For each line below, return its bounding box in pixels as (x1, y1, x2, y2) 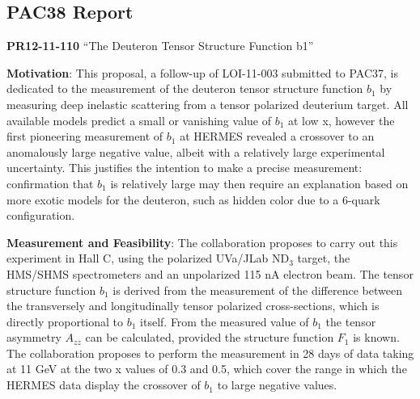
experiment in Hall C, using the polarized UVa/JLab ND (6, 250, 290, 267)
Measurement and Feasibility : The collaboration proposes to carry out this (6, 233, 398, 250)
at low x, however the (288, 111, 395, 128)
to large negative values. (217, 376, 337, 393)
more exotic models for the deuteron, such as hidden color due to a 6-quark (6, 191, 380, 208)
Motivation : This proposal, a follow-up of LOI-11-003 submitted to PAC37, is (6, 64, 398, 81)
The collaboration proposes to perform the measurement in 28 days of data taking (6, 344, 414, 361)
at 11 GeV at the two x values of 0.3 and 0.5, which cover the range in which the (6, 360, 407, 377)
